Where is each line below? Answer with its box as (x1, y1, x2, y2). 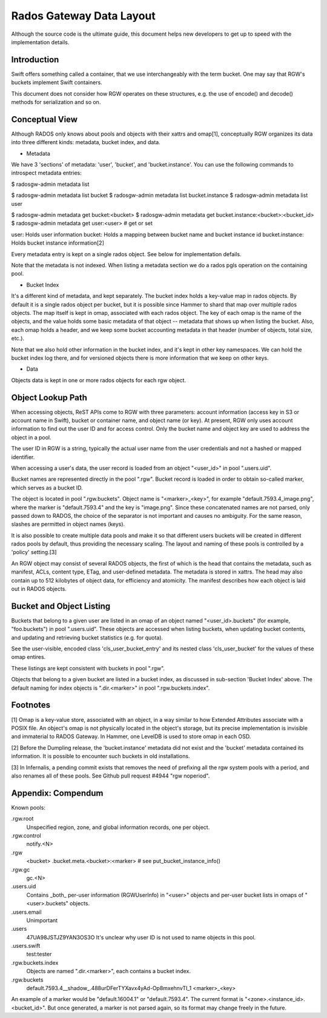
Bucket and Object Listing (11, 601, 111, 611)
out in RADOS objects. (11, 585, 67, 593)
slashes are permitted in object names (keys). (11, 521, 125, 528)
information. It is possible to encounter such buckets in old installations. (11, 753, 190, 760)
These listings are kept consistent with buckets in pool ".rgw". (11, 664, 165, 672)
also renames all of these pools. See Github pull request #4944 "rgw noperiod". (11, 772, 210, 779)
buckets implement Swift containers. (11, 79, 102, 86)
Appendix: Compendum (11, 788, 104, 798)
